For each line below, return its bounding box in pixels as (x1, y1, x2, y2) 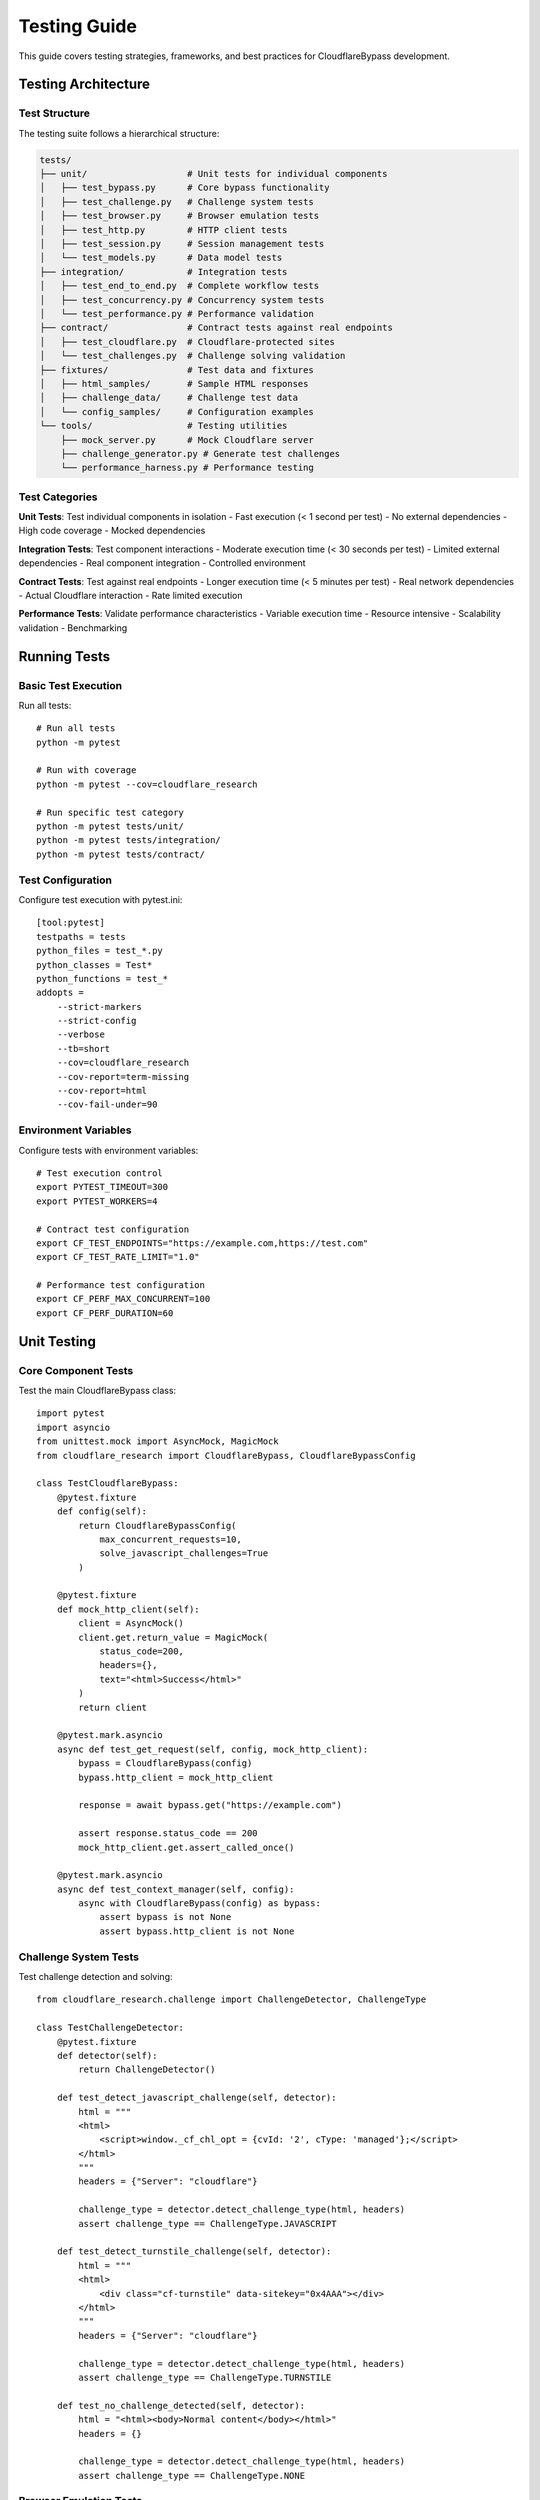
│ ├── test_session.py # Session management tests (39, 238, 325, 250)
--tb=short (56, 1043, 111, 1054)
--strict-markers (56, 1001, 142, 1012)
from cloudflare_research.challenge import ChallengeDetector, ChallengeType (36, 1994, 427, 2005)
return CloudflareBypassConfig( (78, 1520, 237, 1531)
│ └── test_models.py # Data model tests (39, 252, 283, 264)
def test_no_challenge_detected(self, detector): (56, 2400, 305, 2411)
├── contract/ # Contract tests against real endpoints (39, 322, 394, 334)
